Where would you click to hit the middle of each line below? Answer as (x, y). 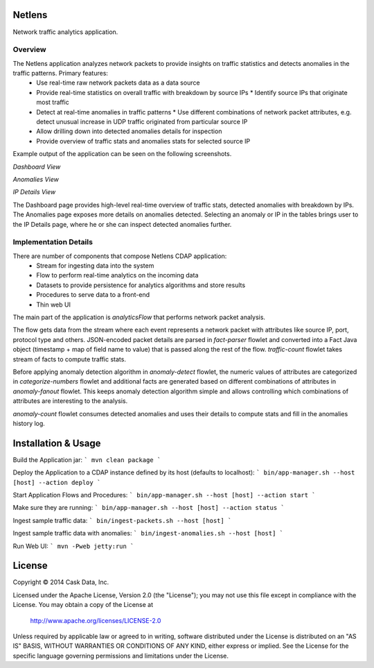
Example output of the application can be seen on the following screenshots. (122, 154)
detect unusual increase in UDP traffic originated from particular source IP (142, 122)
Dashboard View (37, 166)
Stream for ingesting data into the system (95, 266)
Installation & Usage (57, 443)
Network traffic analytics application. (65, 32)
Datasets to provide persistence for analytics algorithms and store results (141, 285)
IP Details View (34, 192)
